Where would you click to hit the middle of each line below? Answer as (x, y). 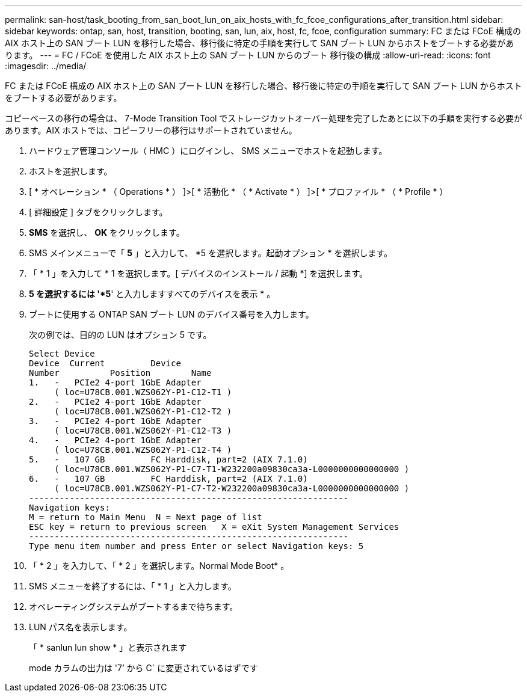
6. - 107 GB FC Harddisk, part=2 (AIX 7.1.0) (168, 479)
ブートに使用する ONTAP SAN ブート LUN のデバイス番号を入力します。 (171, 314)
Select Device (62, 354)
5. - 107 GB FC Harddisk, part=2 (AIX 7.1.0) (168, 459)
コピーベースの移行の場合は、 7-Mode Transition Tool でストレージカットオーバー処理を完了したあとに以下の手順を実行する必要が (263, 118)
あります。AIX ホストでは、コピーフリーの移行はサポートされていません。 (151, 130)
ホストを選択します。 (71, 171)
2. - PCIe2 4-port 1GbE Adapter (115, 402)
